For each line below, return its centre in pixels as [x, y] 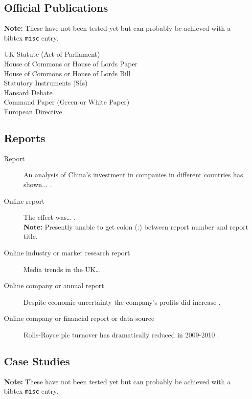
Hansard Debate [28, 92]
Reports [25, 138]
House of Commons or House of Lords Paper [71, 64]
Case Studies [37, 361]
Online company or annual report [54, 285]
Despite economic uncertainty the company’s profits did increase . [122, 302]
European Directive [33, 112]
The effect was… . [49, 217]
